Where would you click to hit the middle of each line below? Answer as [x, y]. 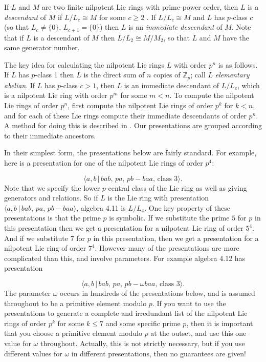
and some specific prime [143, 323]
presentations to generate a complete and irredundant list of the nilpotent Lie [126, 313]
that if [14, 37]
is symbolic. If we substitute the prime [169, 218]
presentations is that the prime [52, 218]
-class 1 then [54, 75]
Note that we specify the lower [52, 187]
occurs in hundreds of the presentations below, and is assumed [158, 293]
